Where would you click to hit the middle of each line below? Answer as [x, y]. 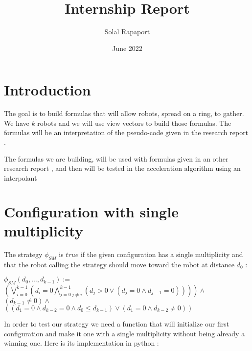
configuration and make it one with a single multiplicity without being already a [125, 333]
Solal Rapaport [127, 32]
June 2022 [127, 48]
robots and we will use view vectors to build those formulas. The [134, 123]
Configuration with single [91, 211]
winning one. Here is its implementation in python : [81, 343]
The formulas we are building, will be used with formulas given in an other [116, 158]
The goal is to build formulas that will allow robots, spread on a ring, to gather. [124, 113]
